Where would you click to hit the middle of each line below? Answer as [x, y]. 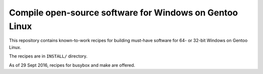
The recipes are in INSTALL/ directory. [48, 56]
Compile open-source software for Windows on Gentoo [123, 13]
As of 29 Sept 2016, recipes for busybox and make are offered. [72, 65]
